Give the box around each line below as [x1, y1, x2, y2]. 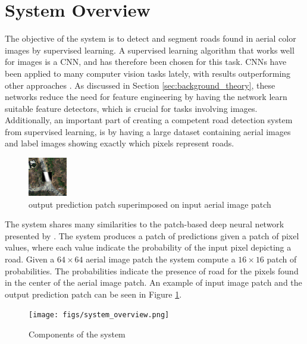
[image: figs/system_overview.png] [29, 311, 170, 320]
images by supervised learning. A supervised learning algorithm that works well [5, 43, 295, 56]
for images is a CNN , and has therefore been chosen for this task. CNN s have [5, 55, 287, 68]
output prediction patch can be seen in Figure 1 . [5, 287, 182, 300]
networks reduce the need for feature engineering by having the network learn [5, 90, 287, 103]
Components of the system [29, 328, 126, 340]
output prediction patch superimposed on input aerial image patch [29, 198, 271, 210]
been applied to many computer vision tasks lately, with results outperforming [5, 67, 291, 79]
